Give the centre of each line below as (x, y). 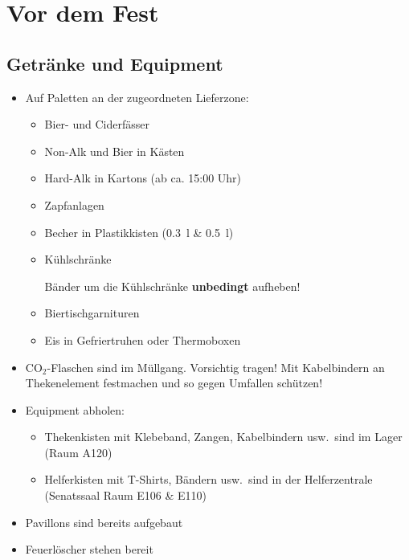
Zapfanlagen (74, 204)
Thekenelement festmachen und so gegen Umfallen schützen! (174, 383)
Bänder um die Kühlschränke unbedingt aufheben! (172, 286)
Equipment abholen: (75, 409)
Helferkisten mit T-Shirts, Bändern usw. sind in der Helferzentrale (209, 479)
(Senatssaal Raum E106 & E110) (125, 495)
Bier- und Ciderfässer (97, 124)
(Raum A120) (78, 452)
